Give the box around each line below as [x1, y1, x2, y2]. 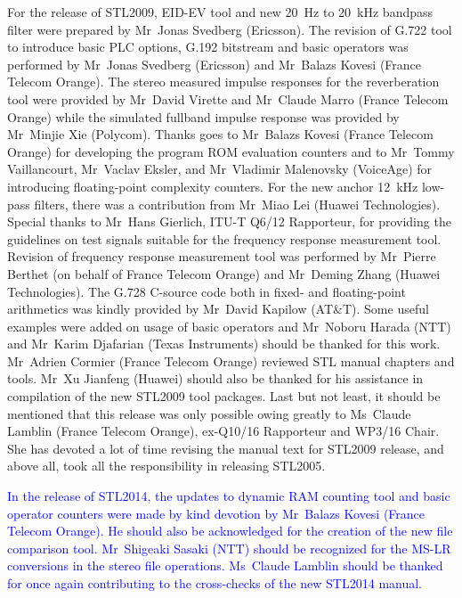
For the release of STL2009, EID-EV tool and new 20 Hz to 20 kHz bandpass [7, 3, 434, 20]
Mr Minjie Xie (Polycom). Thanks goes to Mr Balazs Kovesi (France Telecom [7, 125, 434, 143]
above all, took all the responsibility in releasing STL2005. [7, 456, 326, 475]
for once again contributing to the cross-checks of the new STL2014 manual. [7, 574, 423, 592]
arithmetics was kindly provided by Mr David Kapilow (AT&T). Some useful [7, 299, 429, 318]
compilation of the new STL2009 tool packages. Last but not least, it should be [7, 387, 441, 405]
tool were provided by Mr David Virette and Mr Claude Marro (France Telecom [7, 89, 449, 108]
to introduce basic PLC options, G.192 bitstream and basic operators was [7, 37, 409, 56]
